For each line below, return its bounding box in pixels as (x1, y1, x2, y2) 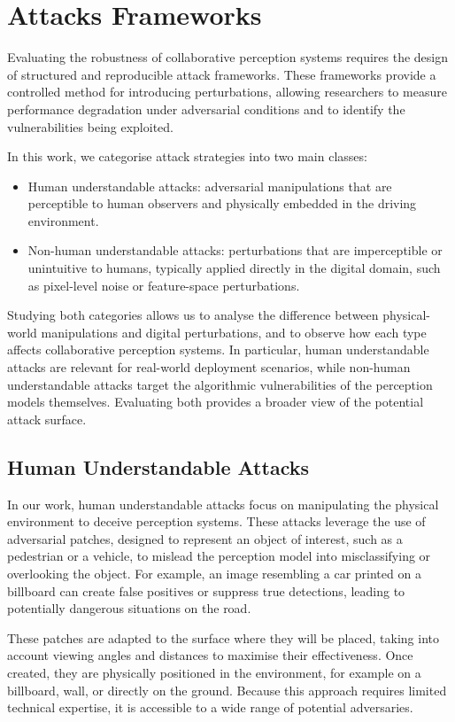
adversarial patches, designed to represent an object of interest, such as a (7, 529, 403, 547)
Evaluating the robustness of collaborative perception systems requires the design (7, 48, 449, 66)
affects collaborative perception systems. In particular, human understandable (7, 340, 429, 359)
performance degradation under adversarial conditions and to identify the (7, 99, 405, 118)
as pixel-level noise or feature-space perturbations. (27, 276, 300, 294)
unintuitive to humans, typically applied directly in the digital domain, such (27, 259, 441, 277)
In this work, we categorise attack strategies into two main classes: (7, 147, 367, 166)
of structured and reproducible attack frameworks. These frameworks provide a (7, 65, 436, 83)
